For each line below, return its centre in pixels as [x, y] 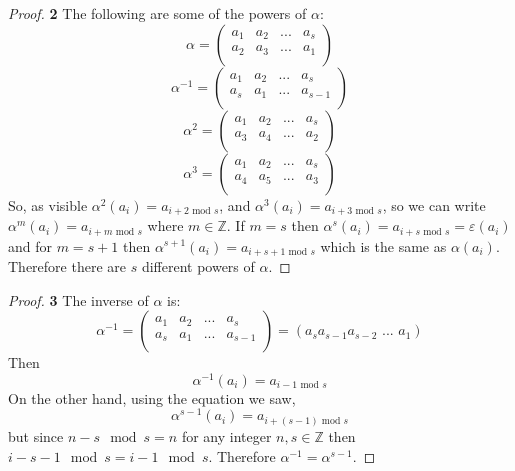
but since [36, 436]
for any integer [226, 436]
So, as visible [48, 204]
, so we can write [434, 204]
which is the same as [383, 245]
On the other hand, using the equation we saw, [152, 397]
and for [30, 245]
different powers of [198, 265]
